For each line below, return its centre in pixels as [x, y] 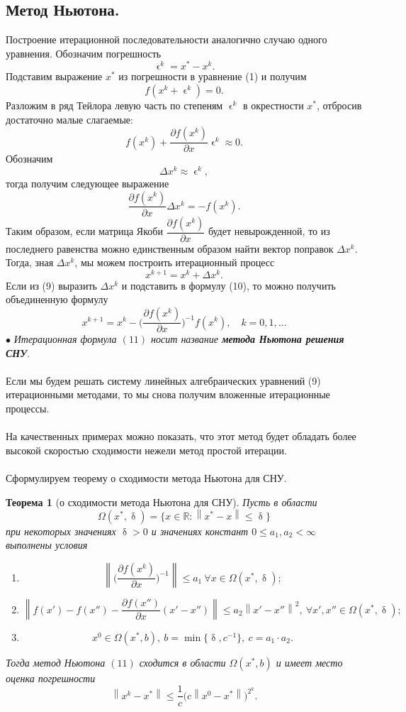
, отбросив [339, 105]
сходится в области [182, 662]
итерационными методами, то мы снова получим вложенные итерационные [168, 394]
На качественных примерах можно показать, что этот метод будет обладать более [181, 436]
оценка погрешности [51, 678]
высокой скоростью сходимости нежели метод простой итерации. [146, 450]
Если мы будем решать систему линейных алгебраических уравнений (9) [163, 380]
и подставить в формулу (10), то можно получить [229, 285]
